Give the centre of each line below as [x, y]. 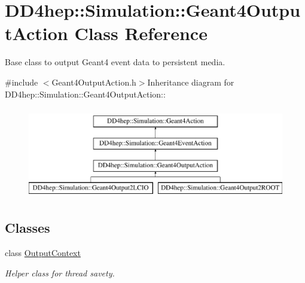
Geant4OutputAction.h [94, 82]
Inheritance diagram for [191, 82]
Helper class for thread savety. [60, 273]
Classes [28, 228]
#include [22, 82]
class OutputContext [43, 253]
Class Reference [141, 33]
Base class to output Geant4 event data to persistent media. [115, 62]
